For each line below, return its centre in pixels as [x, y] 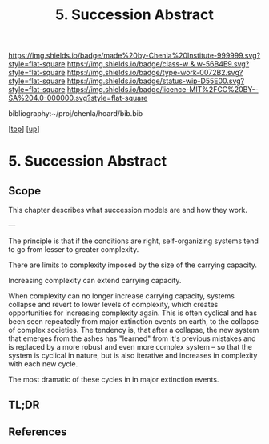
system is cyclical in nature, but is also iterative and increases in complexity [133, 356]
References [38, 432]
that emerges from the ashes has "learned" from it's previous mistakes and [132, 338]
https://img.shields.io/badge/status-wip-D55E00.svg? [156, 81]
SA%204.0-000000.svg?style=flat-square [78, 98]
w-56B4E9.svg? [223, 64]
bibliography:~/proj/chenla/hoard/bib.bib [76, 114]
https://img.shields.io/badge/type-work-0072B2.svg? [155, 73]
